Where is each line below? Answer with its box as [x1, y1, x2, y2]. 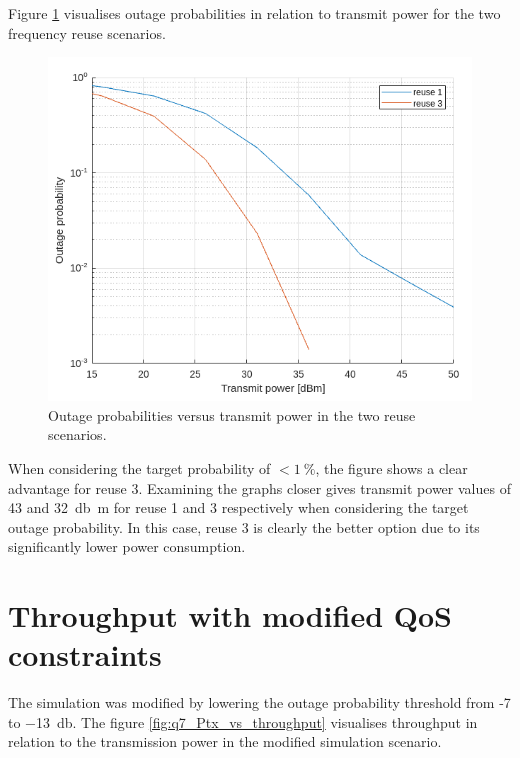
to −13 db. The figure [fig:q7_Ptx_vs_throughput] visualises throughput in [8, 711, 478, 732]
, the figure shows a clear [315, 457, 468, 478]
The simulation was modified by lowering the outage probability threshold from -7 [8, 692, 511, 713]
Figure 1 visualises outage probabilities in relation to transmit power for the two [8, 3, 501, 23]
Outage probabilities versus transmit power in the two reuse [48, 404, 416, 425]
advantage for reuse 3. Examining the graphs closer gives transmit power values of [8, 477, 511, 498]
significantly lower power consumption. [8, 536, 246, 557]
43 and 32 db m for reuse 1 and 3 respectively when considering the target [8, 497, 469, 518]
